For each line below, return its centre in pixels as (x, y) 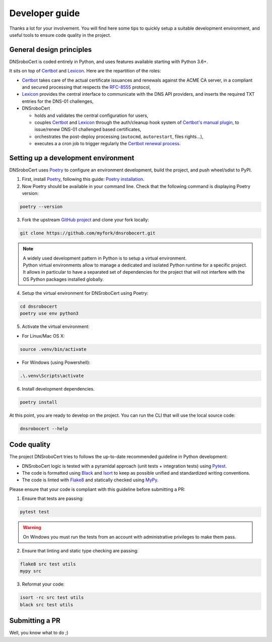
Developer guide (45, 13)
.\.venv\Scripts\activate (52, 376)
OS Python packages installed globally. (63, 279)
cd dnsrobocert (39, 307)
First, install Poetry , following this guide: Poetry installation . (83, 179)
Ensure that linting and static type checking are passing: (80, 551)
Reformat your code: (43, 584)
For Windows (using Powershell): (56, 362)
